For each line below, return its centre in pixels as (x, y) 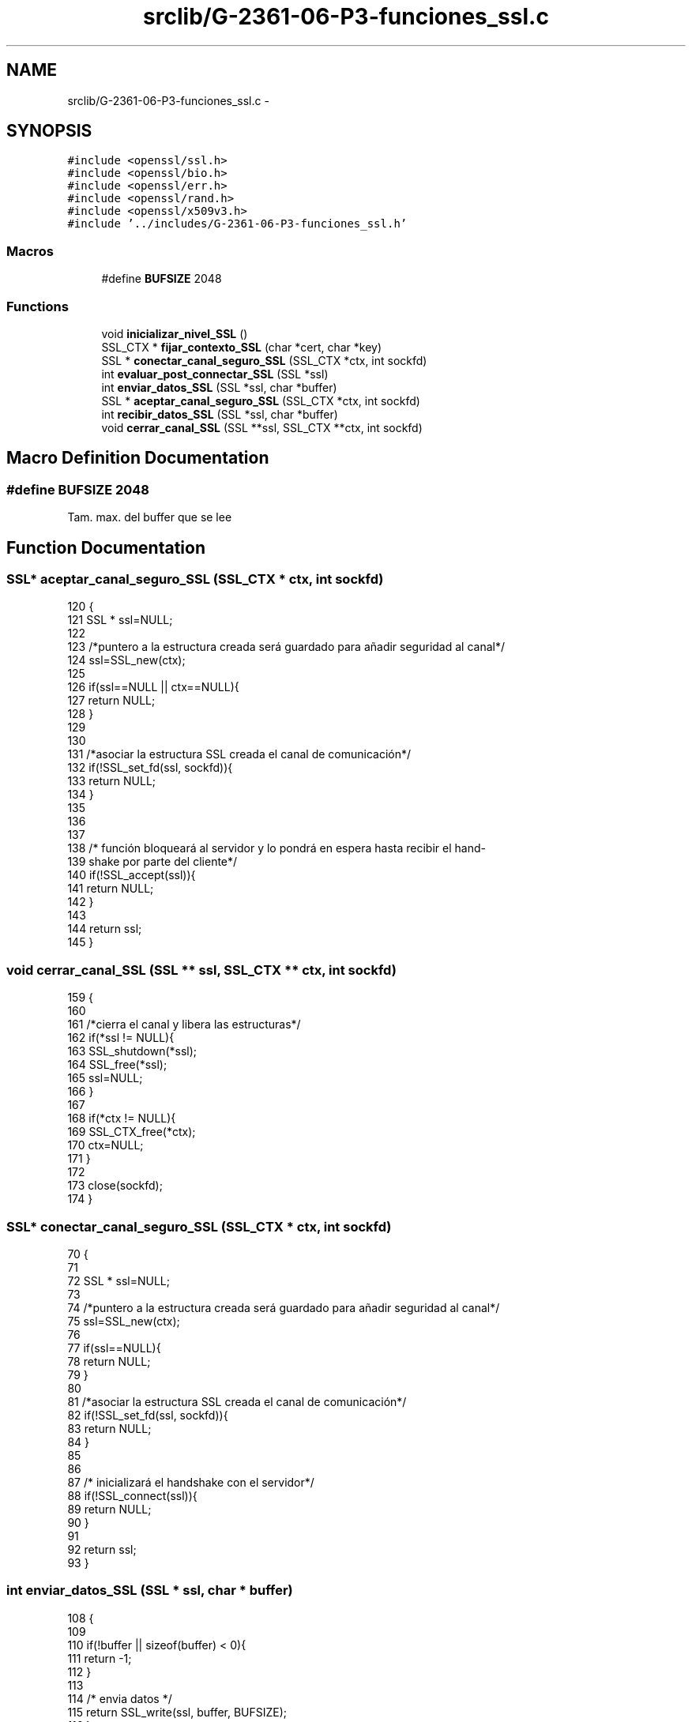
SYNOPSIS (49, 131)
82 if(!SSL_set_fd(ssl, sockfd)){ (148, 1415)
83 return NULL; (109, 1428)
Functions (38, 306)
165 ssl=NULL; (105, 1078)
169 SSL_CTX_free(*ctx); (132, 1132)
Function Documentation (106, 547)
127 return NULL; (111, 701)
